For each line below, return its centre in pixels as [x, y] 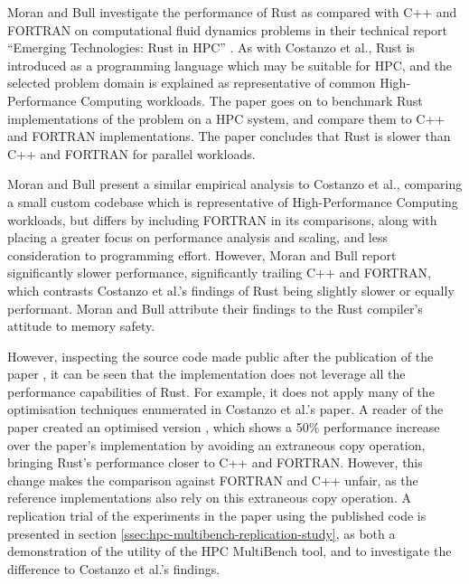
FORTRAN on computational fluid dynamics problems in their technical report [228, 29]
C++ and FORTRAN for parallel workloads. [131, 153]
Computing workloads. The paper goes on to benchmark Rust [252, 100]
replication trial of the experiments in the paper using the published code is [217, 516]
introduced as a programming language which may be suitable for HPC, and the [230, 65]
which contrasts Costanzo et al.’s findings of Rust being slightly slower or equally [231, 290]
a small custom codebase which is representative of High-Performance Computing [233, 201]
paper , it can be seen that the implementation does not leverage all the [206, 374]
